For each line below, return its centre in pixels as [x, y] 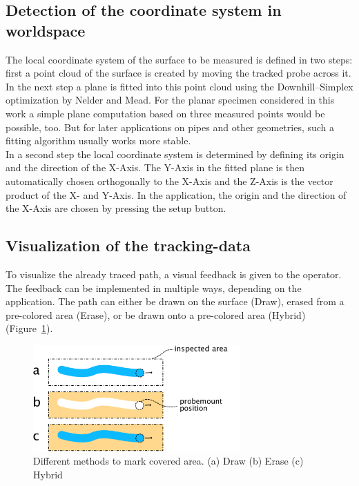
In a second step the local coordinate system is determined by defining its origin [175, 154]
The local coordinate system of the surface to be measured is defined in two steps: [179, 59]
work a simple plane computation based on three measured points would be [165, 113]
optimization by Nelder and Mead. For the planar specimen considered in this [170, 100]
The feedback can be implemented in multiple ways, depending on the [154, 288]
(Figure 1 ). [29, 328]
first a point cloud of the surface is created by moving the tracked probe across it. [178, 73]
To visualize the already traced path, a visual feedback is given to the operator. [174, 274]
